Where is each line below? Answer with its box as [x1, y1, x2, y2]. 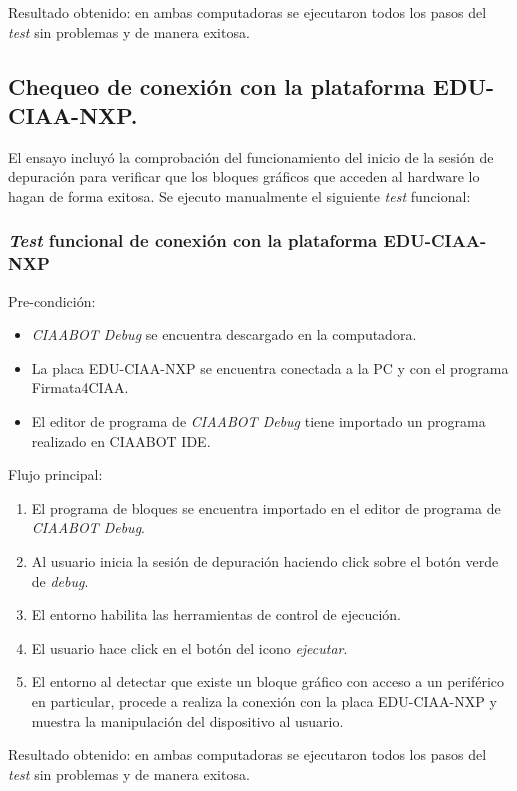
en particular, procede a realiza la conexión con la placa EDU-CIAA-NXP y [31, 691, 497, 712]
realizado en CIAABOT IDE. [31, 430, 211, 451]
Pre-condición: [8, 290, 96, 311]
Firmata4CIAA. [31, 377, 129, 398]
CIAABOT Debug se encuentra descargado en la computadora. [31, 324, 417, 345]
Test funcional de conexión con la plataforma [8, 228, 378, 253]
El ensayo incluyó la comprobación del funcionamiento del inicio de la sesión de [8, 146, 494, 167]
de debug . [31, 570, 89, 591]
